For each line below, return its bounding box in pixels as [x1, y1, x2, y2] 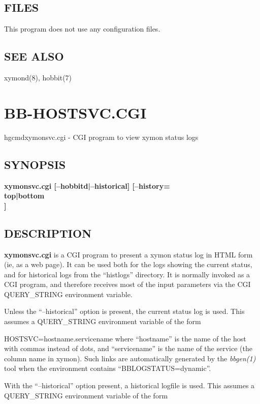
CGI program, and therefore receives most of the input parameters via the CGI [4, 279, 251, 290]
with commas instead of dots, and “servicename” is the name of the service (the [4, 343, 252, 354]
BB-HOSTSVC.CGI [4, 102, 147, 123]
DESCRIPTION [4, 225, 92, 241]
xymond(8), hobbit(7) [4, 72, 72, 82]
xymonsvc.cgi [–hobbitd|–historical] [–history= [4, 180, 170, 191]
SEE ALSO [4, 48, 64, 64]
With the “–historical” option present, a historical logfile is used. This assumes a [4, 380, 255, 391]
